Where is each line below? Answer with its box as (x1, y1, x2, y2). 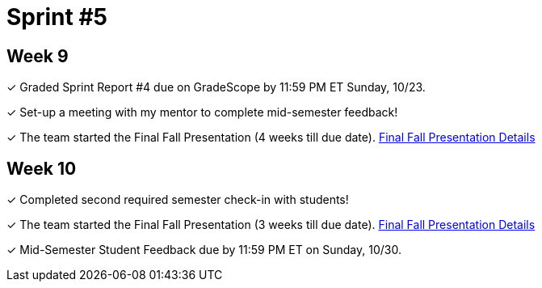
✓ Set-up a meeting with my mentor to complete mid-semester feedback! (6, 105, 398, 120)
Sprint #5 (6, 3, 108, 31)
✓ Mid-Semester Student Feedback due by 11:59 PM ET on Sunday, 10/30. (6, 243, 401, 257)
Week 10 (6, 158, 77, 179)
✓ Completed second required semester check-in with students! (6, 193, 349, 207)
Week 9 (6, 45, 69, 66)
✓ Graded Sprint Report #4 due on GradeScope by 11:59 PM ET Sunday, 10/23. (6, 80, 426, 95)
